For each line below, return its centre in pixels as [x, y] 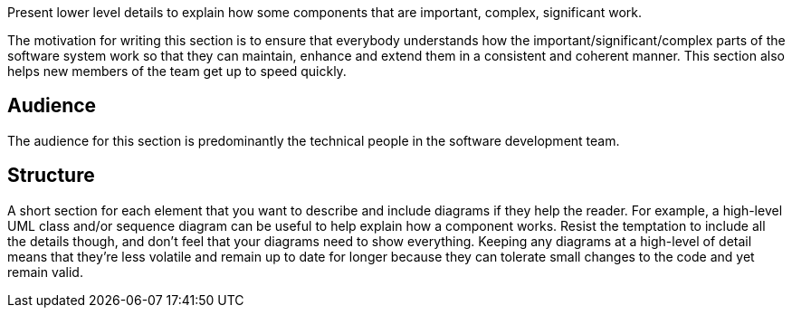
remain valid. [45, 272]
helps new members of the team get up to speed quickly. [177, 71]
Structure [51, 176]
